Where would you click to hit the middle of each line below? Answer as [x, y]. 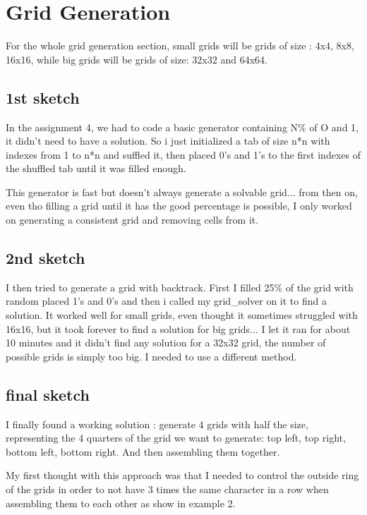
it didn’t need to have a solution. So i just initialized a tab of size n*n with [168, 141]
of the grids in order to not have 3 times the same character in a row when [167, 489]
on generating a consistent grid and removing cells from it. [132, 220]
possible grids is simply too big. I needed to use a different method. [151, 356]
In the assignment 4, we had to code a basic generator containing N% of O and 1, [182, 127]
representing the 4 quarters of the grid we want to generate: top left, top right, [176, 438]
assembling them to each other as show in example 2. [121, 503]
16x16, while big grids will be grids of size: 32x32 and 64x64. [137, 59]
